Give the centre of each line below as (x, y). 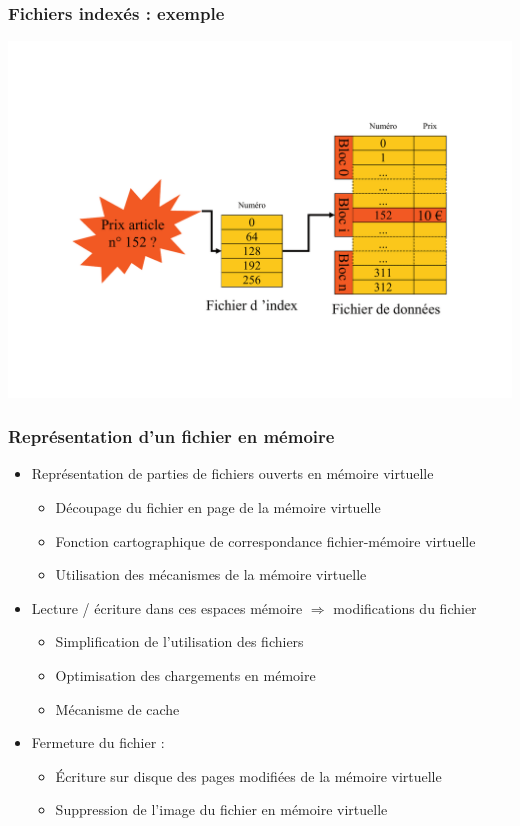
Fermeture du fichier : (98, 742)
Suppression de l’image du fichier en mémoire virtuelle (221, 809)
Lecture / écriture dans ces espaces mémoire (167, 607)
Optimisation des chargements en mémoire (185, 674)
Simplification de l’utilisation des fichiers (179, 641)
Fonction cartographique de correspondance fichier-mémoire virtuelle (265, 540)
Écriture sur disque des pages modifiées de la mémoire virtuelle (248, 775)
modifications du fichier (405, 607)
